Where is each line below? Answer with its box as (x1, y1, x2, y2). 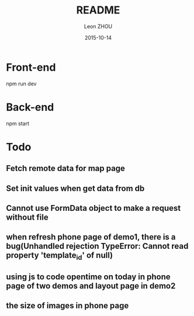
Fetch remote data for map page (6, 164, 126, 173)
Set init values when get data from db (6, 183, 145, 193)
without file (6, 212, 49, 222)
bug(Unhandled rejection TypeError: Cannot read (6, 241, 189, 251)
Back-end (6, 100, 54, 114)
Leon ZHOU (84, 23, 113, 30)
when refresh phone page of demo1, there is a (6, 232, 176, 242)
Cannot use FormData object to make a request (6, 203, 181, 213)
